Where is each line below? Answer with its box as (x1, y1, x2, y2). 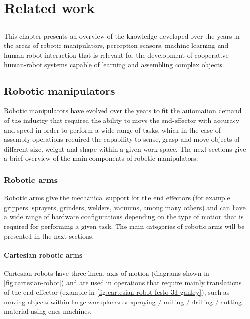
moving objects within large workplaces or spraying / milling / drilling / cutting (4, 296, 242, 306)
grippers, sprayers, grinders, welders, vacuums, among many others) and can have (4, 202, 246, 212)
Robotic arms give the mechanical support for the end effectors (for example (4, 193, 230, 203)
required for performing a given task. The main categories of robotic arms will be (4, 221, 245, 231)
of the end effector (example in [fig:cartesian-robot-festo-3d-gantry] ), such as (4, 287, 230, 297)
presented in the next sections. (4, 230, 94, 241)
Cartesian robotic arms (4, 249, 83, 259)
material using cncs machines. (4, 306, 92, 316)
